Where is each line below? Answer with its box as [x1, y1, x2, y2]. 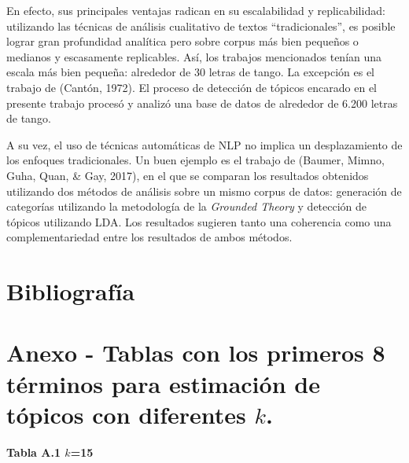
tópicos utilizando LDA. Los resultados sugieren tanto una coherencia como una [6, 213, 392, 230]
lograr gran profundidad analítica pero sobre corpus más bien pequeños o [6, 33, 359, 50]
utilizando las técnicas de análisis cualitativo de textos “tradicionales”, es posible [6, 17, 396, 34]
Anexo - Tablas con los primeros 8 [6, 336, 385, 369]
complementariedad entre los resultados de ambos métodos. [6, 229, 293, 245]
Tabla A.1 [6, 443, 61, 460]
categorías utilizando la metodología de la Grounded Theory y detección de [6, 198, 367, 215]
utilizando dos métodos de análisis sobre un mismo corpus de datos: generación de [6, 182, 402, 199]
